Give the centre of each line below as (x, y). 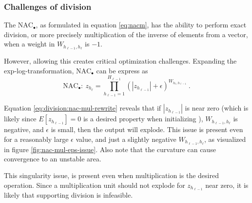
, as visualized (225, 139)
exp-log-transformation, (39, 70)
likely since (20, 119)
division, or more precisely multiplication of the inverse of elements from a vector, (126, 34)
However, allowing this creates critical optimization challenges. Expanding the (120, 61)
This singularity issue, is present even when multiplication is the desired (111, 175)
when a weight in (29, 44)
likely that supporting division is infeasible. (68, 195)
